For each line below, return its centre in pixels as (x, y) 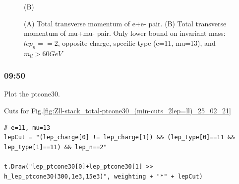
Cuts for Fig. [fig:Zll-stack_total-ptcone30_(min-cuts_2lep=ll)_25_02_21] (118, 110)
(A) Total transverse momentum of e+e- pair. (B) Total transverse (125, 23)
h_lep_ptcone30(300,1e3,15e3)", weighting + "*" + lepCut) (103, 176)
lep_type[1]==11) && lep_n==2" (56, 147)
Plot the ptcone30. (32, 94)
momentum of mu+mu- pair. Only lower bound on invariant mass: (125, 33)
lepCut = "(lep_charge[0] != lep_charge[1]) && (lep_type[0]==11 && (119, 138)
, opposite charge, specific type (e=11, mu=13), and (137, 43)
